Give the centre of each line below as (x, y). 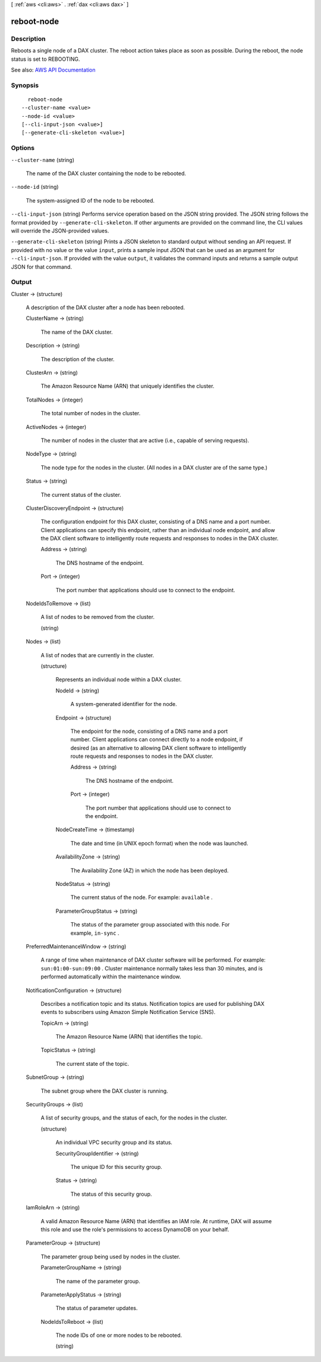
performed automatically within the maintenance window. (111, 977)
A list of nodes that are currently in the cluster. (97, 655)
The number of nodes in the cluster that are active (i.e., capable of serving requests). (145, 440)
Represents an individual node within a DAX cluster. (119, 680)
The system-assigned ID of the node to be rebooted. (90, 200)
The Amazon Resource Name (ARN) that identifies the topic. (129, 1037)
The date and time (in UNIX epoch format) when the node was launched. (159, 843)
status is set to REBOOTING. (45, 59)
